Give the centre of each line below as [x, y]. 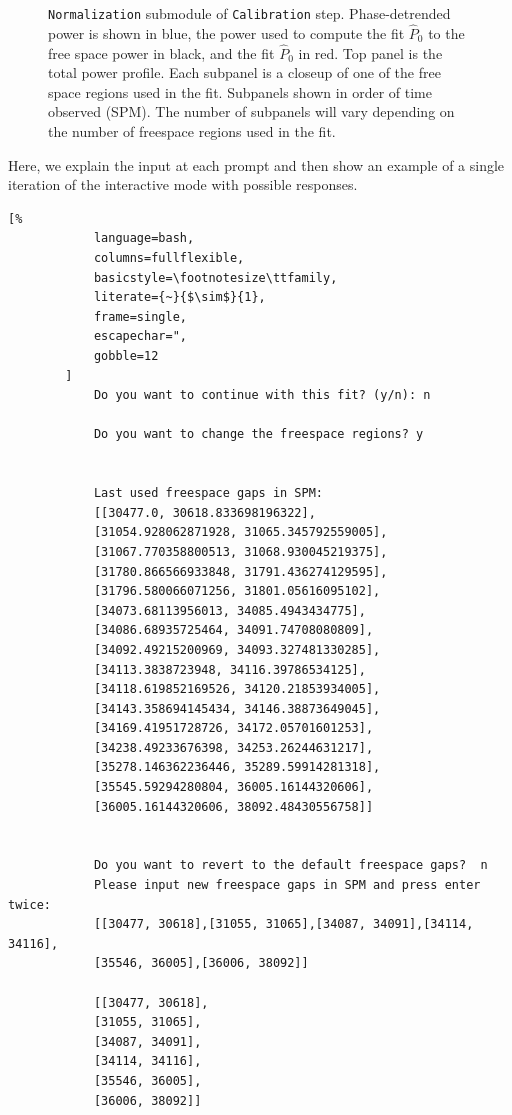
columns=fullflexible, [169, 258]
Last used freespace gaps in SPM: [208, 493]
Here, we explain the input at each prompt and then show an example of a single [256, 164]
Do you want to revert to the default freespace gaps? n [290, 865]
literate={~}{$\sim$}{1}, [179, 297]
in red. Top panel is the [370, 52]
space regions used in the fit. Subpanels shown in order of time [240, 91]
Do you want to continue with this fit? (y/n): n [262, 395]
